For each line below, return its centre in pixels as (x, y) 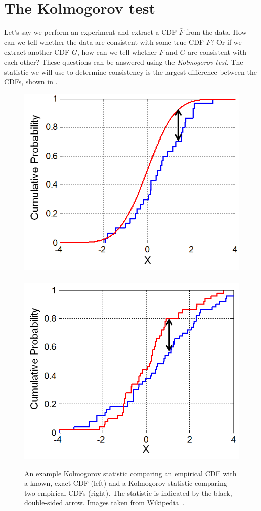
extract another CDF (37, 52)
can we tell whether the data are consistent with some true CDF (104, 42)
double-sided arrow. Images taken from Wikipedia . (104, 503)
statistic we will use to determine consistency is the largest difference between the (130, 72)
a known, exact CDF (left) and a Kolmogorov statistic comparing (126, 483)
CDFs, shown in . (31, 82)
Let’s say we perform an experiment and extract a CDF (91, 32)
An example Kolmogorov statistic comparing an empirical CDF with (130, 473)
